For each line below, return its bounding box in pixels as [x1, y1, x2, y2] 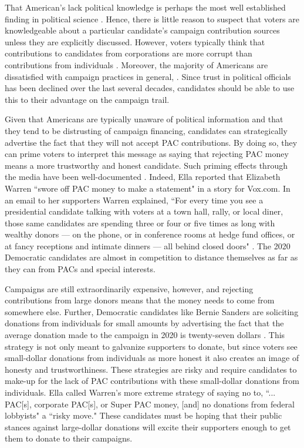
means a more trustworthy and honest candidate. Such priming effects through [5, 159, 288, 171]
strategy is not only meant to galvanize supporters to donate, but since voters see [5, 340, 298, 352]
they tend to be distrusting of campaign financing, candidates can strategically [5, 124, 288, 136]
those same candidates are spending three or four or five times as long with [5, 216, 275, 229]
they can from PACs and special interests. [5, 263, 156, 275]
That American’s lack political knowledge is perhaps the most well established [5, 1, 286, 13]
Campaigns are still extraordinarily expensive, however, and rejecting [5, 282, 254, 295]
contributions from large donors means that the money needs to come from [5, 294, 275, 306]
